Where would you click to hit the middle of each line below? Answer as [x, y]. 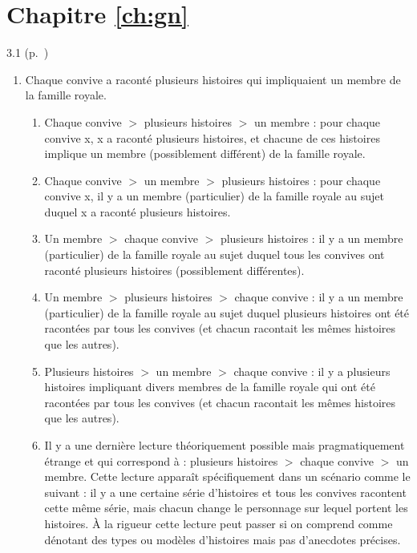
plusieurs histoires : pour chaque [301, 180]
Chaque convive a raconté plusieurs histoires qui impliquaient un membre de [213, 79]
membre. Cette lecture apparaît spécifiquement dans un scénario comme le [227, 476]
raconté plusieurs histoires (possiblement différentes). [174, 270]
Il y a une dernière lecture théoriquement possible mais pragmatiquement [225, 445]
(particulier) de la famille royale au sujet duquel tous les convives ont [215, 254]
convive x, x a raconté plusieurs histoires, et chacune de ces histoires [212, 137]
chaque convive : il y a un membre [319, 297]
